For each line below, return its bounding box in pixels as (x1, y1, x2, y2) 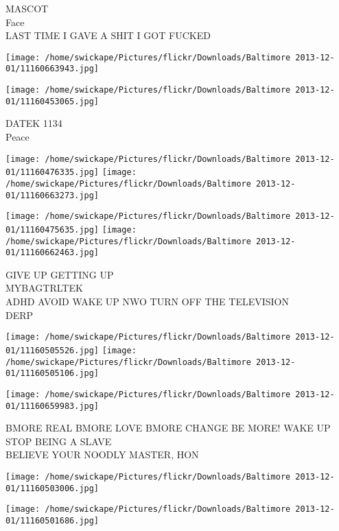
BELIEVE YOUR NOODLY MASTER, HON (5, 447, 199, 462)
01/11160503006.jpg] (5, 483, 100, 493)
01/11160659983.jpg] (5, 401, 100, 411)
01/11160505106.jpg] (5, 368, 100, 379)
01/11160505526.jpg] (5, 345, 100, 355)
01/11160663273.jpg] (5, 190, 100, 200)
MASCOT (5, 1, 49, 15)
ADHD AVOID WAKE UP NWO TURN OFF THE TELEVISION (5, 294, 290, 309)
